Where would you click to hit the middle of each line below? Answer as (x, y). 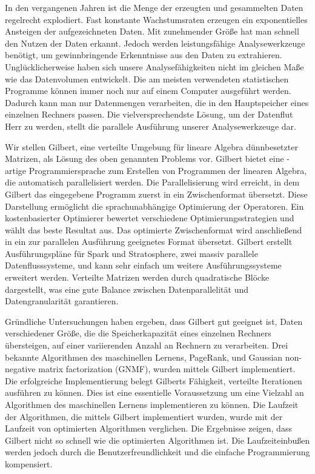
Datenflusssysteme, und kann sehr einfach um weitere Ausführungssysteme (143, 265)
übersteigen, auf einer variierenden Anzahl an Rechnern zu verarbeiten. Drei (147, 345)
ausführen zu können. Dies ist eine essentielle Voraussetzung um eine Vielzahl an (154, 392)
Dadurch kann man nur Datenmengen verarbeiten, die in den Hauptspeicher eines (157, 102)
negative (20, 369)
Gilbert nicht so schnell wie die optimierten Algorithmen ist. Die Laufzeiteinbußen (157, 440)
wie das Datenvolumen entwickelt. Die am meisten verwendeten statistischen (147, 78)
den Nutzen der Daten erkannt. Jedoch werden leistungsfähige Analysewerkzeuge (155, 43)
